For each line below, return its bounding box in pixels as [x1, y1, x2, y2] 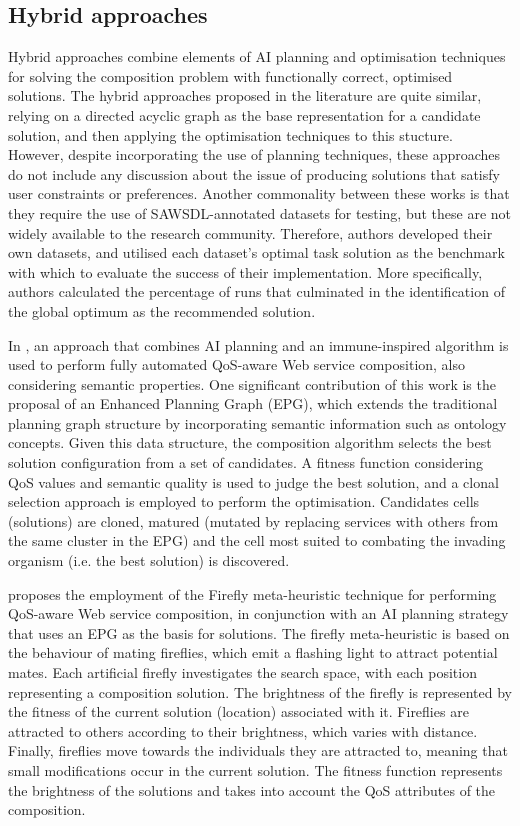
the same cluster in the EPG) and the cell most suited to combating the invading [8, 530, 506, 551]
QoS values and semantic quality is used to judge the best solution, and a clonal [8, 471, 499, 492]
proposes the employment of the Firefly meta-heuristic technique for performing [8, 583, 497, 604]
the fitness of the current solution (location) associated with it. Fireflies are [8, 701, 469, 722]
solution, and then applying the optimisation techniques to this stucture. [8, 124, 453, 145]
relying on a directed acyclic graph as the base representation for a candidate [8, 104, 481, 125]
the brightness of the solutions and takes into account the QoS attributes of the [8, 779, 496, 800]
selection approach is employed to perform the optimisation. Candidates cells [8, 491, 480, 512]
